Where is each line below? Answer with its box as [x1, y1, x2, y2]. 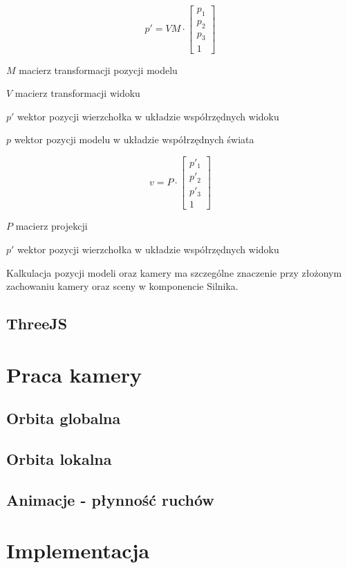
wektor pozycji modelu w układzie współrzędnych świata [14, 132, 254, 147]
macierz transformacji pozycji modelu [19, 62, 178, 77]
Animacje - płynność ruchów [6, 488, 214, 510]
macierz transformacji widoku [15, 86, 140, 100]
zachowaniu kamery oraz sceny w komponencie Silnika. [6, 279, 238, 293]
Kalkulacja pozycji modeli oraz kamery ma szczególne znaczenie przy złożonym [6, 265, 342, 280]
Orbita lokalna [6, 448, 112, 470]
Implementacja [6, 536, 150, 565]
